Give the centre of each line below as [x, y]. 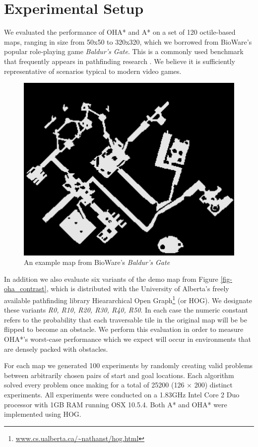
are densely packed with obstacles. [56, 349]
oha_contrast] [25, 288]
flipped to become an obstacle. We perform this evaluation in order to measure [124, 329]
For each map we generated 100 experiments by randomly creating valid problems [129, 365]
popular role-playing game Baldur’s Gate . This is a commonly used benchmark [124, 51]
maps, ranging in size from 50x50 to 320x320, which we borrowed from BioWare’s [128, 41]
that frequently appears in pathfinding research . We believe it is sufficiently [120, 61]
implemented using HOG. [43, 414]
